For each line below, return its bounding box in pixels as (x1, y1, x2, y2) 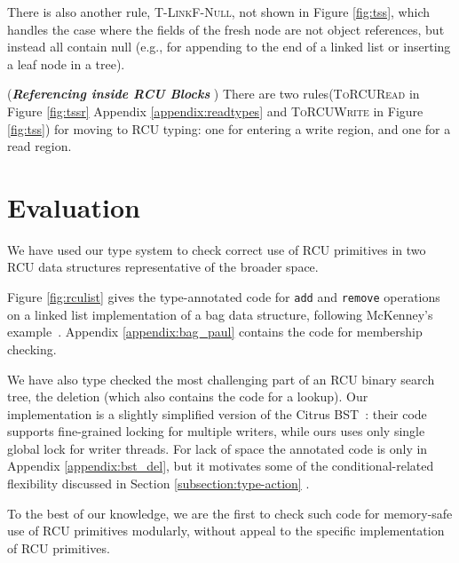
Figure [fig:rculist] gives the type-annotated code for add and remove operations (7, 288, 440, 306)
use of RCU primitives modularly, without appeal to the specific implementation (7, 521, 445, 540)
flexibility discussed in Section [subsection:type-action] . (7, 474, 310, 493)
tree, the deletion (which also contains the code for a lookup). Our (7, 387, 368, 406)
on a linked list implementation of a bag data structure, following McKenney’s (7, 305, 433, 323)
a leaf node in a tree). (7, 54, 125, 73)
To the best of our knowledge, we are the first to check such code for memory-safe (7, 504, 453, 522)
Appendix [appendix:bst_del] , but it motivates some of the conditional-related (7, 456, 434, 475)
